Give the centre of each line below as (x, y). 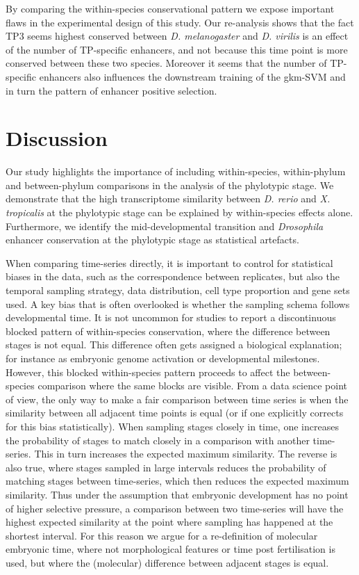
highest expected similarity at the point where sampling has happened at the (169, 522)
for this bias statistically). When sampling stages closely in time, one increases (172, 426)
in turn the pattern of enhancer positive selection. (111, 90)
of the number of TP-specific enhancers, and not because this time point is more (177, 49)
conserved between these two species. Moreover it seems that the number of (166, 63)
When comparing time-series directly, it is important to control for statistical (169, 262)
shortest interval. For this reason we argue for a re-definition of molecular (162, 535)
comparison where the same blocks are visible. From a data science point (192, 386)
